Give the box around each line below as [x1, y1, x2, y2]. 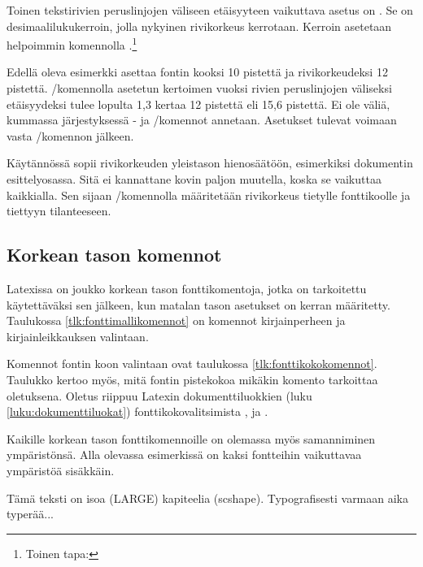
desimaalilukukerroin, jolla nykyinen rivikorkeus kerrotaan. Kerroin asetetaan [7, 17, 392, 34]
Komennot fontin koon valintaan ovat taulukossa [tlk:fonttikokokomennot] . [7, 355, 377, 372]
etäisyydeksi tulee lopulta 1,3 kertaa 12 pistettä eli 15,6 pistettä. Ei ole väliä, [7, 95, 390, 112]
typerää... [7, 505, 55, 522]
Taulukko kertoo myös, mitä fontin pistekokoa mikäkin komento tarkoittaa [7, 370, 378, 387]
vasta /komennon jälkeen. [7, 127, 134, 144]
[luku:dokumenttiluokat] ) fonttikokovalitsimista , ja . [7, 403, 268, 420]
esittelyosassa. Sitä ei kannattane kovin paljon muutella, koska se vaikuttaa [7, 171, 382, 187]
